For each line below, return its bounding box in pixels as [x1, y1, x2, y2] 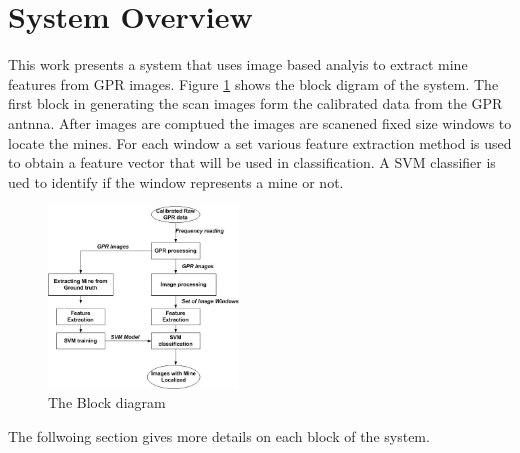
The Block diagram [48, 392, 166, 413]
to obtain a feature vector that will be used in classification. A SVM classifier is [8, 152, 496, 173]
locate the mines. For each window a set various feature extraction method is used [8, 132, 512, 153]
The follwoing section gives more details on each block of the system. [8, 425, 430, 446]
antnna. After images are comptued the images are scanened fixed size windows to [8, 112, 512, 133]
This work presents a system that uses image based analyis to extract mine [8, 54, 468, 75]
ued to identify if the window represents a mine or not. [8, 171, 344, 192]
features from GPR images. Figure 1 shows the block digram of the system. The [8, 73, 499, 94]
